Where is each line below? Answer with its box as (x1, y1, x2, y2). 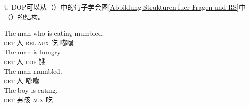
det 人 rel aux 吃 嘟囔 (4, 37, 74, 47)
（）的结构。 (4, 11, 45, 21)
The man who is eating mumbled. (4, 28, 104, 38)
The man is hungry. (4, 47, 62, 57)
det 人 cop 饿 (4, 56, 46, 66)
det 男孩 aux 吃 (4, 94, 53, 105)
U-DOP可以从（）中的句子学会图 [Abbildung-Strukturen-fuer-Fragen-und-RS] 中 (4, 2, 246, 12)
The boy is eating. (4, 85, 58, 95)
